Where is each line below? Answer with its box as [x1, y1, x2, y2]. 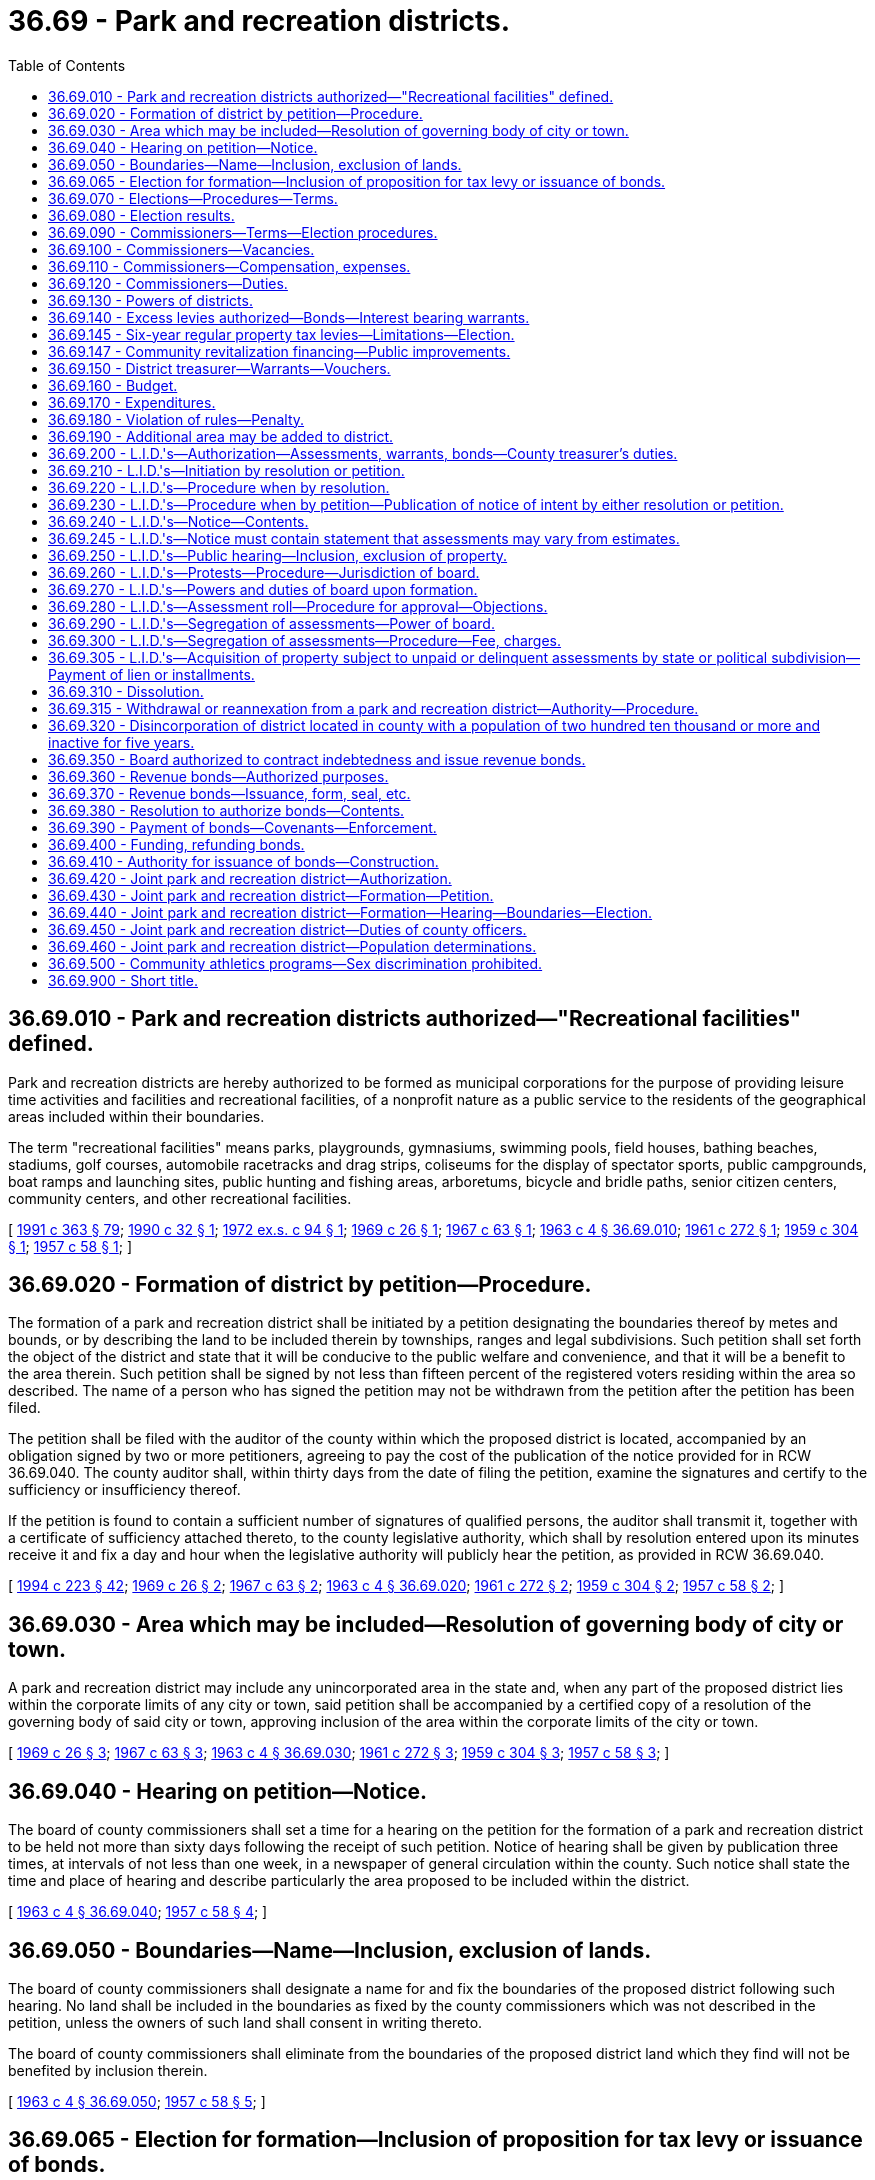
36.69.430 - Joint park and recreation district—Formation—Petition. [48, 886, 494, 904]
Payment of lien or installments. [48, 665, 255, 683]
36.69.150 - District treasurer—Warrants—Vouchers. [48, 359, 391, 377]
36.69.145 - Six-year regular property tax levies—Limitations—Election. [48, 325, 515, 343]
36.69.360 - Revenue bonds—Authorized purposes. [48, 767, 389, 785]
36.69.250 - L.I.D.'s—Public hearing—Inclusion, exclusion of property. [48, 546, 508, 564]
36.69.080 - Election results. [48, 206, 235, 224]
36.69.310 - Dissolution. [48, 682, 204, 700]
